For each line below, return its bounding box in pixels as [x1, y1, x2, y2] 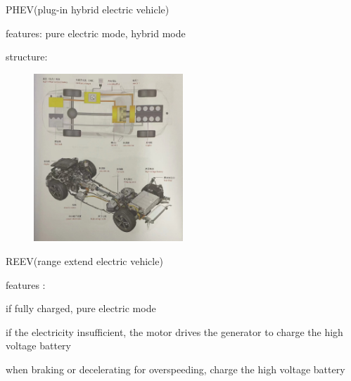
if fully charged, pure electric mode [6, 301, 156, 316]
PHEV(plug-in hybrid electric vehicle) [6, 2, 170, 16]
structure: [6, 49, 48, 64]
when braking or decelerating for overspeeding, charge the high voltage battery [6, 361, 345, 376]
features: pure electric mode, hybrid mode [6, 25, 186, 40]
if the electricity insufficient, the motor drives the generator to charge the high [6, 324, 343, 339]
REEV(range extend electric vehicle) [6, 253, 163, 268]
